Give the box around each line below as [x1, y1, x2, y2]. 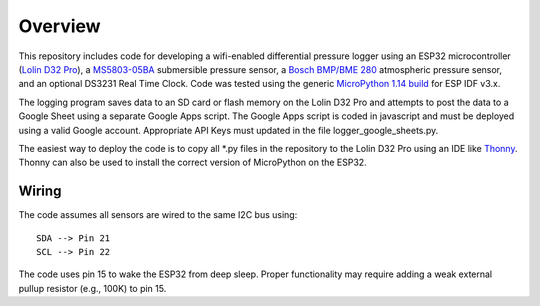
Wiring [18, 183, 62, 200]
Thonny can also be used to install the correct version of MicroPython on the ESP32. [18, 156, 367, 169]
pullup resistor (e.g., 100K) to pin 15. [18, 282, 167, 294]
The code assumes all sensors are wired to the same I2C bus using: [18, 209, 298, 221]
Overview [18, 15, 101, 37]
